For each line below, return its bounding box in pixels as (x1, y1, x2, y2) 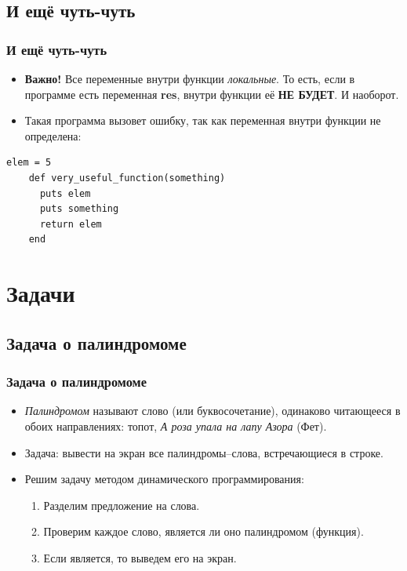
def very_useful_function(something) (28, 172, 226, 184)
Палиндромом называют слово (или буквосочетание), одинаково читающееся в (24, 402, 401, 419)
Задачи (6, 277, 75, 309)
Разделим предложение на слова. (43, 496, 200, 513)
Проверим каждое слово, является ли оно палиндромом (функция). (43, 523, 364, 540)
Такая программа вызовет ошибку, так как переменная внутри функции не (24, 112, 381, 129)
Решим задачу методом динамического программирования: (24, 471, 304, 487)
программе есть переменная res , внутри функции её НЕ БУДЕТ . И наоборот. (24, 85, 399, 102)
